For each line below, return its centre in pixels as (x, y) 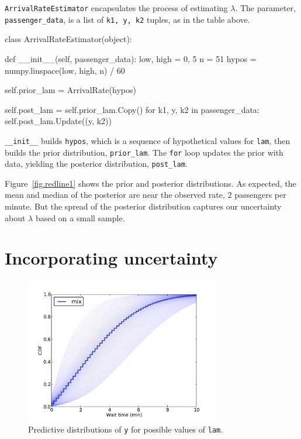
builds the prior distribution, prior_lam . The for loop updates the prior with (144, 152)
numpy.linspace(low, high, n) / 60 (65, 70)
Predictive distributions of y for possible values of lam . (126, 429)
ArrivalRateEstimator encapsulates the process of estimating (116, 8)
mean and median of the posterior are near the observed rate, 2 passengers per (146, 195)
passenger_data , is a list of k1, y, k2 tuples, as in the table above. (127, 19)
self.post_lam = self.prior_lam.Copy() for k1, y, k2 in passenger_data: (132, 109)
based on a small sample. (80, 217)
